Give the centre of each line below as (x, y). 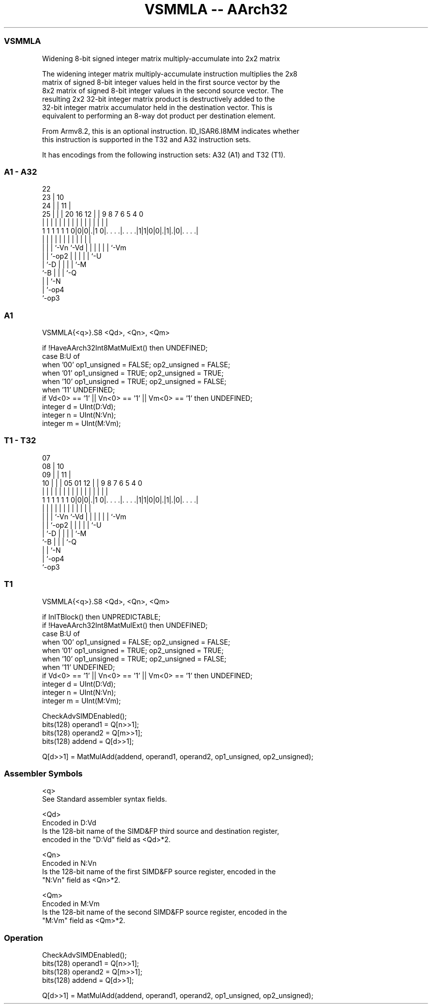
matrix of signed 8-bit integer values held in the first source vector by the (161, 82)
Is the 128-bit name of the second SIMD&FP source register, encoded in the (165, 912)
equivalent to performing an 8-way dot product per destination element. (159, 116)
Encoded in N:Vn (69, 863)
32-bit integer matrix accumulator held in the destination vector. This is (157, 107)
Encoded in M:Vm (71, 904)
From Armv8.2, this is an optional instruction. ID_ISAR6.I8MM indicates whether (171, 131)
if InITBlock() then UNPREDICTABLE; (101, 617)
